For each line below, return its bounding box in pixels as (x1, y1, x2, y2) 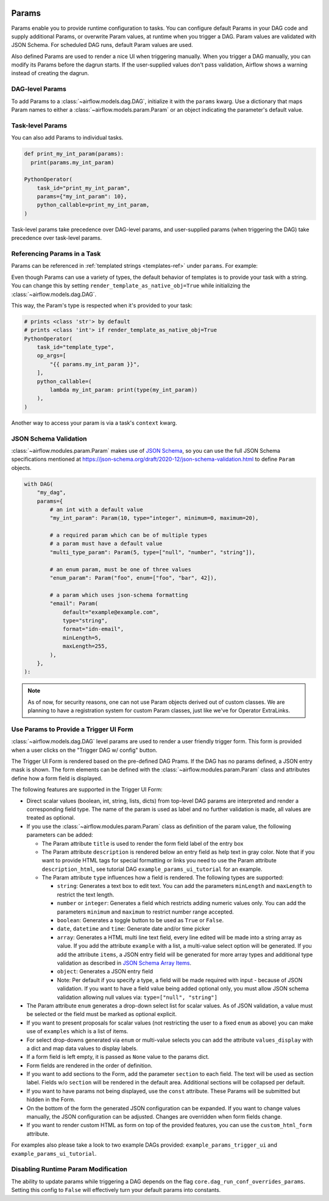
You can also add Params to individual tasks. (11, 134, 124, 142)
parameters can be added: (26, 831, 93, 839)
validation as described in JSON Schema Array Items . (57, 959, 192, 967)
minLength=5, (62, 634, 102, 641)
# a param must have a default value (49, 540, 163, 547)
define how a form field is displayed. (11, 774, 103, 782)
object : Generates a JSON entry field (57, 968, 154, 975)
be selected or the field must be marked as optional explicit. (26, 1011, 177, 1018)
